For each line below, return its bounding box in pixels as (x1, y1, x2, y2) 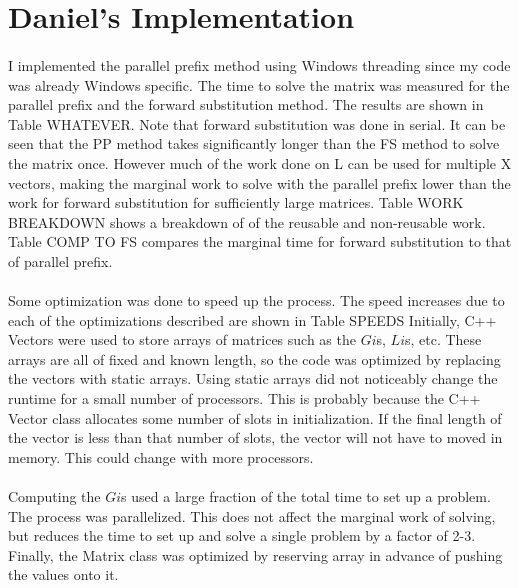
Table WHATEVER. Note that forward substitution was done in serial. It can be (8, 113, 506, 134)
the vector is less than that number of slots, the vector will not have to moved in (8, 427, 503, 448)
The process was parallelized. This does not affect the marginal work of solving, (8, 505, 496, 526)
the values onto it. (8, 564, 119, 585)
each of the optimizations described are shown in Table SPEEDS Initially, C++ (8, 309, 497, 330)
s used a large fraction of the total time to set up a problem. (121, 486, 491, 507)
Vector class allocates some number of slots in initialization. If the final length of (8, 407, 502, 428)
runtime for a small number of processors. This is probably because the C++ (8, 388, 481, 409)
